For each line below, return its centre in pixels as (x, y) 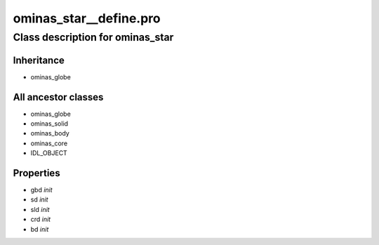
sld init (40, 209)
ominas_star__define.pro (87, 18)
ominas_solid (49, 124)
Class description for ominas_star (93, 37)
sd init (39, 199)
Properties (36, 173)
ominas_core (49, 143)
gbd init (41, 190)
